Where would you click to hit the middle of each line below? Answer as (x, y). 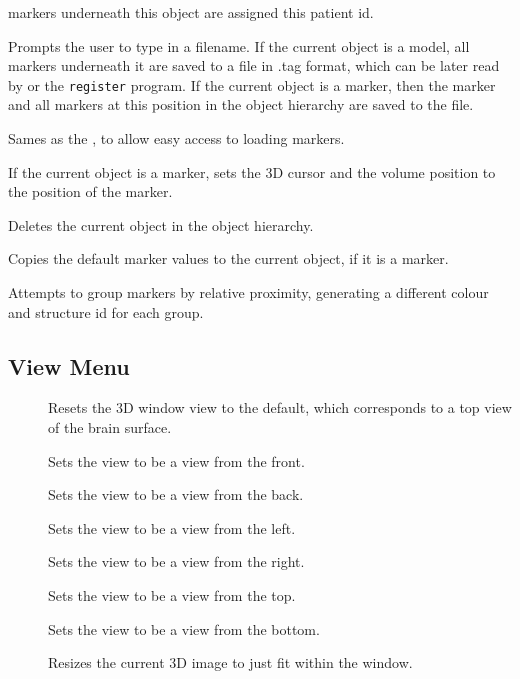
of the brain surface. (110, 426)
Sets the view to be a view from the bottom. (184, 628)
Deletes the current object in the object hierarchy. (161, 224)
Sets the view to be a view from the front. (176, 460)
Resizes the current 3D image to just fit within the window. (230, 662)
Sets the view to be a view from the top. (172, 594)
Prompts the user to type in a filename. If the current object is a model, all (239, 45)
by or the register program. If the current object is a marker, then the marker (252, 84)
